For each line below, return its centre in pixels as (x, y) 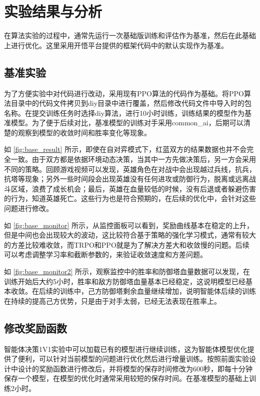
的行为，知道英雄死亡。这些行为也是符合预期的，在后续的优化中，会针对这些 (130, 198)
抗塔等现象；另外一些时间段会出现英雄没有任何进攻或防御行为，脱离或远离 (126, 179)
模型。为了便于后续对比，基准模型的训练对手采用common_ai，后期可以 (127, 123)
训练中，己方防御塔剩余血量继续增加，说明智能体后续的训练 (158, 291)
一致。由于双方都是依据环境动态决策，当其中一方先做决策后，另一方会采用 (133, 159)
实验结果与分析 (53, 11)
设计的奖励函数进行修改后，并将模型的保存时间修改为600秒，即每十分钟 (135, 368)
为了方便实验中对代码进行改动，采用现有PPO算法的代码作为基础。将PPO (124, 93)
